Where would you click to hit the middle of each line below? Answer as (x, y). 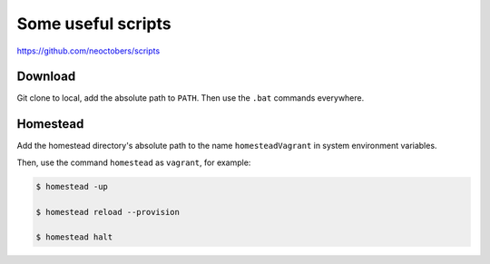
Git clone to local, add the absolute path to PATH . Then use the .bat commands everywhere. (191, 98)
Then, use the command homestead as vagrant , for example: (134, 162)
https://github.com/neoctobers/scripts (88, 51)
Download (46, 77)
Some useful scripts (94, 24)
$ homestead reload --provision (108, 212)
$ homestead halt (74, 237)
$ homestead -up (72, 186)
